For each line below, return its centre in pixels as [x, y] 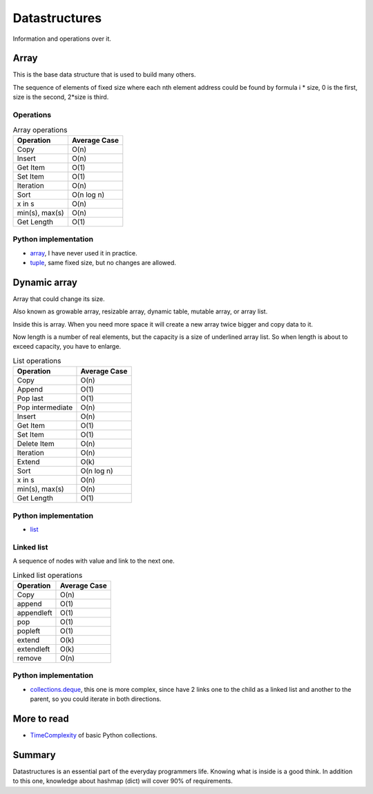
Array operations [40, 130]
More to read [41, 718]
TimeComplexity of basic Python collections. [94, 735]
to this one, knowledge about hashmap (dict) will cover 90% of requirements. [123, 781]
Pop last [30, 398]
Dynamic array [45, 282]
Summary [34, 755]
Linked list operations [48, 575]
